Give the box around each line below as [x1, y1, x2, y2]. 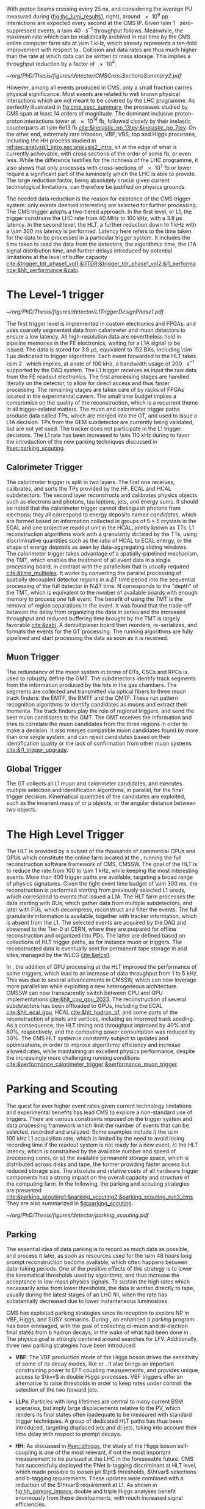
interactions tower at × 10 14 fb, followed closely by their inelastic [24, 116, 191, 125]
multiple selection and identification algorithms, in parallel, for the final [6, 787, 183, 794]
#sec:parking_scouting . [6, 444, 65, 452]
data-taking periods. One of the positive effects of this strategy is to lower [6, 1265, 192, 1272]
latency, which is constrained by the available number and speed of [6, 1148, 176, 1155]
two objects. [6, 806, 38, 813]
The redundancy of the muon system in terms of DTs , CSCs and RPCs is [6, 668, 188, 675]
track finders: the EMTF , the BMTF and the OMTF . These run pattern [6, 694, 179, 702]
